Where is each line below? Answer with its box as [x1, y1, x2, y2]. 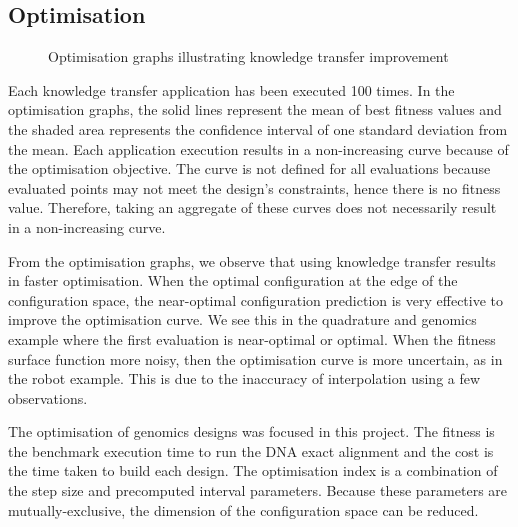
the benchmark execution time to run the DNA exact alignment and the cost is [8, 440, 494, 461]
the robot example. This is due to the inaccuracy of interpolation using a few [8, 368, 481, 389]
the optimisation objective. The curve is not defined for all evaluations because [8, 158, 491, 179]
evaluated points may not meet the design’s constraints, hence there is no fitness [8, 177, 501, 198]
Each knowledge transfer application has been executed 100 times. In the [8, 79, 455, 100]
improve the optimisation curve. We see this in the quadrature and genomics [8, 309, 477, 330]
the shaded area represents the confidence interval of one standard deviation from [8, 118, 508, 139]
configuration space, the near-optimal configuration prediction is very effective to [8, 289, 504, 310]
